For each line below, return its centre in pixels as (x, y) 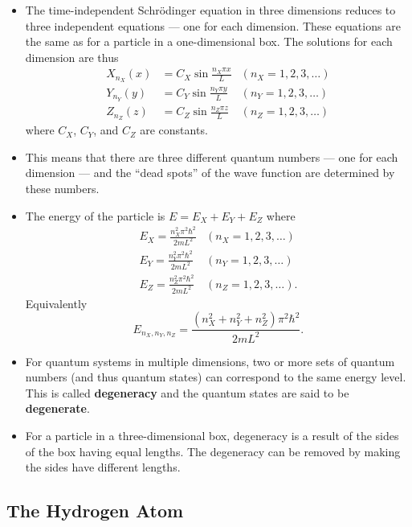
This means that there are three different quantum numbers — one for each (212, 156)
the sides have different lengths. (103, 467)
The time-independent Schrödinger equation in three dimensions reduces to (210, 10)
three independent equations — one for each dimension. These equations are (213, 25)
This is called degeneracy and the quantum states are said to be (187, 392)
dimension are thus (72, 57)
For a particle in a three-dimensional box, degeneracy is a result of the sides (212, 435)
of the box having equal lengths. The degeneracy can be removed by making (213, 451)
